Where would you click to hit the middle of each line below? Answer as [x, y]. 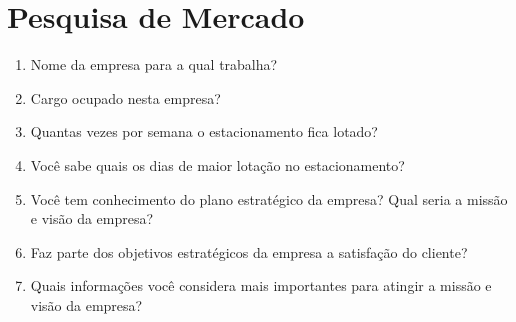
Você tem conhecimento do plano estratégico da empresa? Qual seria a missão [269, 198]
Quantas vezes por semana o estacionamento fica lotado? [204, 131]
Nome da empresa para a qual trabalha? [154, 64]
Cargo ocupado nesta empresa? [125, 97]
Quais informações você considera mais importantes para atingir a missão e [261, 285]
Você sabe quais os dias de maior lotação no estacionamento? [217, 164]
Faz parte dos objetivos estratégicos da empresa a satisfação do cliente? [249, 251]
